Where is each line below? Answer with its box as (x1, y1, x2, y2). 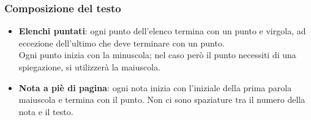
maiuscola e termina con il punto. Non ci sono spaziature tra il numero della (18, 93, 305, 106)
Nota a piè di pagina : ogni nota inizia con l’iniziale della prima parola (18, 81, 292, 94)
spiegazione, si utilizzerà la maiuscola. (18, 61, 161, 73)
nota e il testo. (18, 105, 73, 118)
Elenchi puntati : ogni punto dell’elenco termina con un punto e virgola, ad (18, 24, 306, 37)
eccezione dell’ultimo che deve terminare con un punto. (18, 36, 225, 49)
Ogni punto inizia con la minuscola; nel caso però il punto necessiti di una (18, 48, 296, 61)
